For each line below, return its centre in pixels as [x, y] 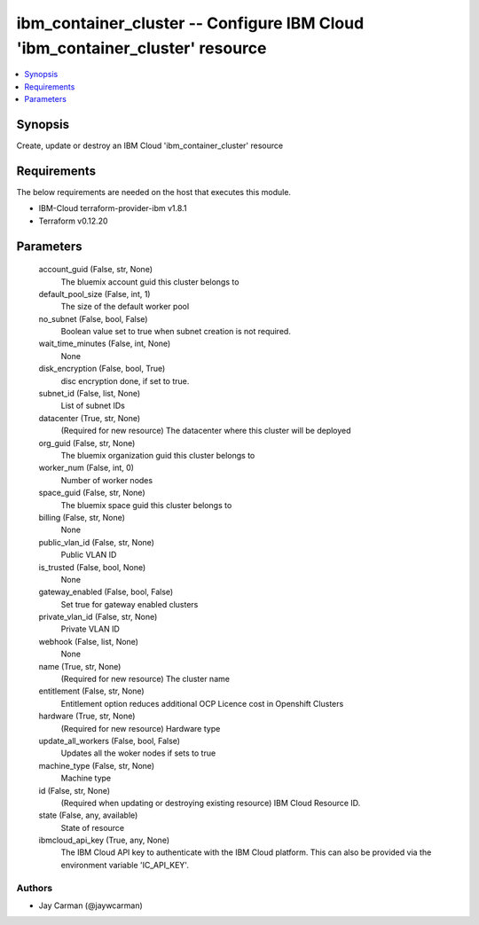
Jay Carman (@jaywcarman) [91, 905]
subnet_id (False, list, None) [90, 394]
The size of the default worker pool [125, 307]
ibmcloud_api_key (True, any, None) [104, 840]
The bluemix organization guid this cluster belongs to [158, 455]
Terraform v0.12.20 [73, 221]
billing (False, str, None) [82, 517]
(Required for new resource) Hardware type [141, 728]
